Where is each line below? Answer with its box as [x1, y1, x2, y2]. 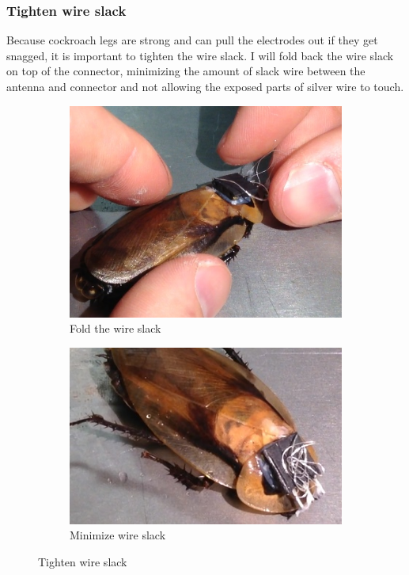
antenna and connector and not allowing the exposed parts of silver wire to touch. [6, 78, 404, 94]
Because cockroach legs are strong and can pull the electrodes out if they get [6, 32, 378, 48]
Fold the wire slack [70, 320, 161, 337]
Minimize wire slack [70, 527, 166, 543]
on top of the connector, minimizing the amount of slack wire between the [6, 63, 365, 79]
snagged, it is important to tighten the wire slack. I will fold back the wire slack [6, 47, 394, 63]
